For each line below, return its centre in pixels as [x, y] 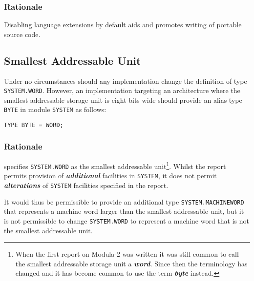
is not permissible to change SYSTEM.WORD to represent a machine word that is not [127, 220]
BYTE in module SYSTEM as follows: [55, 109]
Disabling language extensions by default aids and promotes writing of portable [123, 25]
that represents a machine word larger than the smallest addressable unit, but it [124, 211]
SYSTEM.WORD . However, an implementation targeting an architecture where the [122, 90]
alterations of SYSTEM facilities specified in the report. [86, 185]
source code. [22, 34]
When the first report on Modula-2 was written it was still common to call [127, 254]
